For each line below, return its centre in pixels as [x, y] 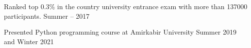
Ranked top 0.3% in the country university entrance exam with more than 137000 [126, 6]
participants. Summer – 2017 [47, 16]
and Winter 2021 [29, 41]
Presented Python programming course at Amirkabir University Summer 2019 [120, 32]
